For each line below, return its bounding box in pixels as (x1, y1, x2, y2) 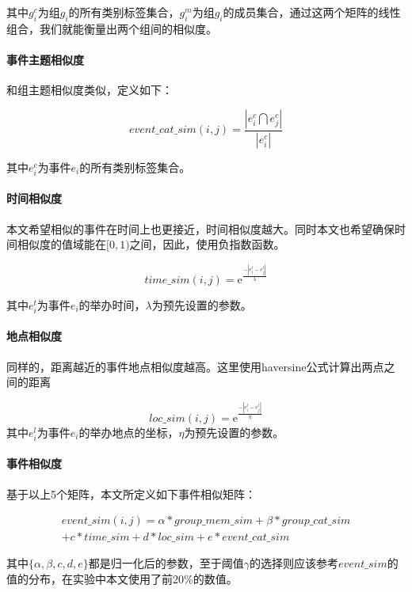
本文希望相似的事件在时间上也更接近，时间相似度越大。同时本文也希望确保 (6, 220, 395, 237)
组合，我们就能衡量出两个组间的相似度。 (6, 20, 217, 36)
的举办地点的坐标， (78, 423, 179, 440)
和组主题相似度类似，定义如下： (6, 82, 173, 98)
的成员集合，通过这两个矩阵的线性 (223, 4, 401, 20)
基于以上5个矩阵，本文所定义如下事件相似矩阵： (6, 485, 256, 502)
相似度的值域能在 (17, 236, 106, 252)
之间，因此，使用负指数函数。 (129, 236, 285, 252)
